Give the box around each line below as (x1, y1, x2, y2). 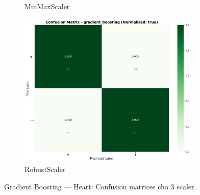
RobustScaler (24, 164, 66, 175)
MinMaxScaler (24, 1, 70, 11)
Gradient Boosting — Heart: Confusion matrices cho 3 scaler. (4, 181, 196, 191)
